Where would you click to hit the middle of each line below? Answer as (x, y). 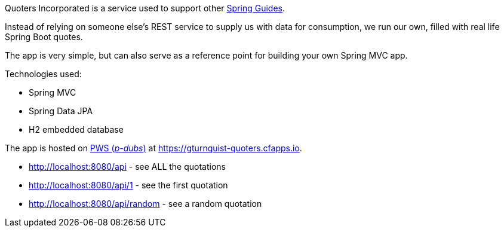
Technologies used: (43, 74)
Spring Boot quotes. (44, 37)
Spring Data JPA (61, 111)
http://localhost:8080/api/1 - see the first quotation (128, 185)
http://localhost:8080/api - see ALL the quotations (127, 167)
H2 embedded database (76, 129)
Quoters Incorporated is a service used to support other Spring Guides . (145, 8)
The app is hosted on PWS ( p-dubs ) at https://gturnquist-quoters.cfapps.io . (153, 148)
